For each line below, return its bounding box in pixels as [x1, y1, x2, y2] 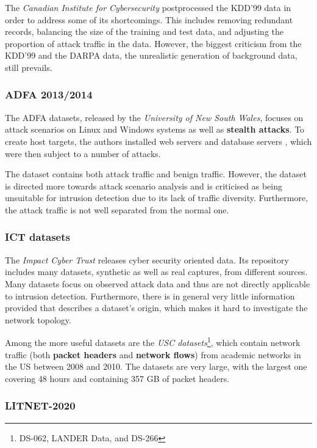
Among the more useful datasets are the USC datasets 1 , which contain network [5, 334, 301, 348]
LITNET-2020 [5, 398, 76, 413]
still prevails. [5, 61, 52, 73]
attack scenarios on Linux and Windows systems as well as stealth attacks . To [5, 123, 305, 136]
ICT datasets [5, 229, 70, 244]
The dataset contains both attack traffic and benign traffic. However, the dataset [5, 167, 307, 180]
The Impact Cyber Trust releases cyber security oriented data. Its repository [5, 253, 289, 266]
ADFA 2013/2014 [5, 87, 93, 102]
